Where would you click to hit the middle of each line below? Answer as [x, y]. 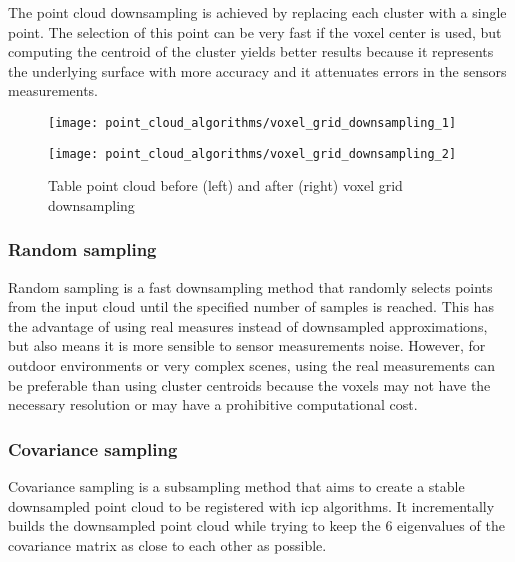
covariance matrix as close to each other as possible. [167, 544]
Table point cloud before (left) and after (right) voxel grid [225, 185]
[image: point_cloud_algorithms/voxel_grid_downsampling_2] [252, 153]
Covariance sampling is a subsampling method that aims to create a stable [236, 486]
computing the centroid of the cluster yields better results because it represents [251, 51]
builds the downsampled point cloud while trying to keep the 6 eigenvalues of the [256, 525]
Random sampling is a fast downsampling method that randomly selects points [250, 286]
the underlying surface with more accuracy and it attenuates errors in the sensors [257, 70]
